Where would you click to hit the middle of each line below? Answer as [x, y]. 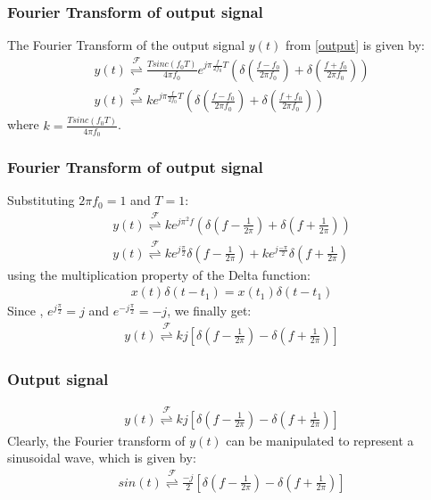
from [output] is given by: [355, 45]
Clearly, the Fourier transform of [96, 440]
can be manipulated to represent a [320, 440]
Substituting [41, 200]
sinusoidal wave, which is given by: [102, 458]
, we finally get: [209, 311]
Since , [25, 311]
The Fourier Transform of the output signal [126, 45]
